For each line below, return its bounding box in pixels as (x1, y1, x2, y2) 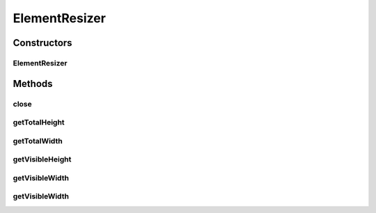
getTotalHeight (13, 118, 65, 127)
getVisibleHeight (13, 155, 72, 164)
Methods (13, 77, 53, 90)
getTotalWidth (13, 136, 63, 145)
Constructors (13, 37, 72, 49)
